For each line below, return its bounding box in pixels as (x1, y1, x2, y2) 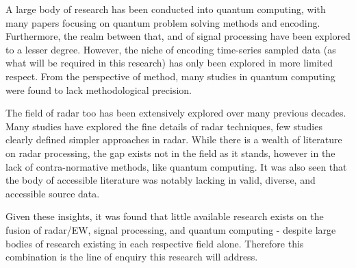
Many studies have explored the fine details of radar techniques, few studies (5, 119, 322, 133)
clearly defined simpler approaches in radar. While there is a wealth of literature (5, 132, 342, 147)
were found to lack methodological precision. (5, 82, 192, 97)
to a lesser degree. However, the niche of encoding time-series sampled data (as (5, 42, 336, 56)
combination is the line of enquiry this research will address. (5, 249, 258, 264)
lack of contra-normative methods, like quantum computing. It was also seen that (5, 159, 347, 173)
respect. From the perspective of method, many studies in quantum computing (5, 69, 335, 83)
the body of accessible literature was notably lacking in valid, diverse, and (5, 173, 316, 187)
